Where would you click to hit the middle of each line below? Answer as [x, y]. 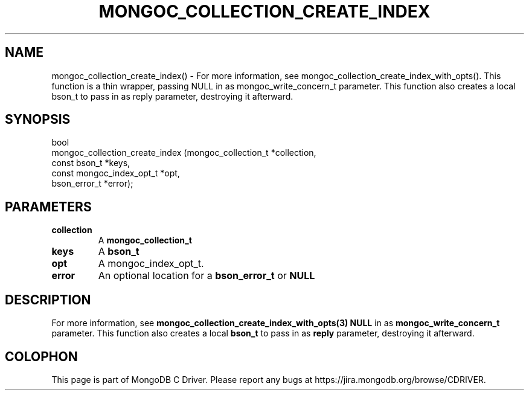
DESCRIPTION [48, 300]
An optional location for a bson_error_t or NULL [207, 276]
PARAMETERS [48, 207]
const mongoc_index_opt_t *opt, [116, 173]
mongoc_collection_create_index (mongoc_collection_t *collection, [184, 153]
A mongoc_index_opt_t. [151, 264]
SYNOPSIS [38, 120]
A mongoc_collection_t [145, 240]
